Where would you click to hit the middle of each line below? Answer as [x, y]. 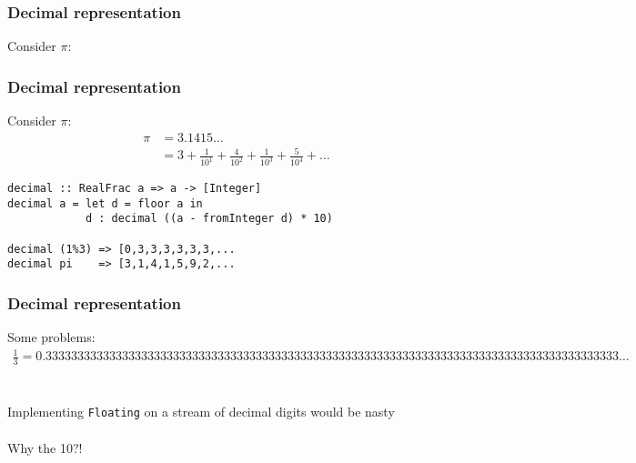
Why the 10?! [45, 447]
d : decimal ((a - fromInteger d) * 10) [209, 219]
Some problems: [51, 337]
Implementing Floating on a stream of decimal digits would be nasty [201, 412]
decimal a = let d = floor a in [105, 203]
